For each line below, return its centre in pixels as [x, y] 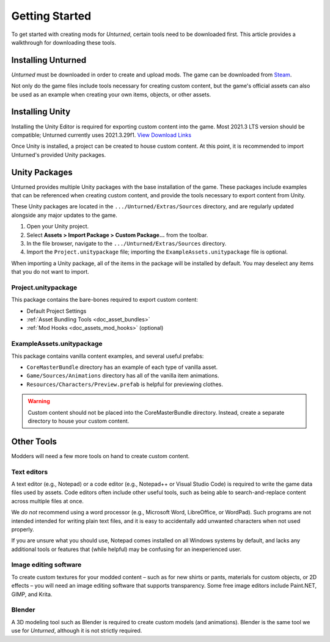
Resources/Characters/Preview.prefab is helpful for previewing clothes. [125, 384]
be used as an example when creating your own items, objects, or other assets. [111, 94]
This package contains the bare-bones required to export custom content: [105, 300]
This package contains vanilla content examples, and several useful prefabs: [108, 356]
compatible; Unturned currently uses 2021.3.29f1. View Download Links [101, 135]
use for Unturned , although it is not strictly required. [77, 631]
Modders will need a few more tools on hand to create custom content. [101, 456]
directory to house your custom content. [79, 421]
